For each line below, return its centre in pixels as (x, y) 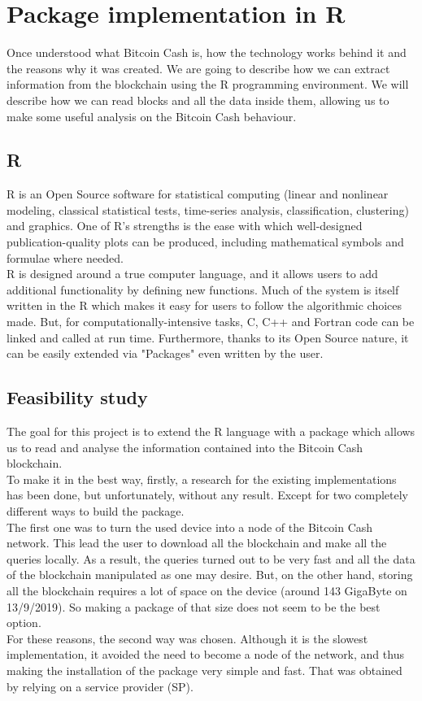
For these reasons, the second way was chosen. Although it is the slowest (187, 638)
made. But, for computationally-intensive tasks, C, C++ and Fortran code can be (211, 322)
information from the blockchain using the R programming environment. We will (208, 84)
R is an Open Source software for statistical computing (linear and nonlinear (198, 194)
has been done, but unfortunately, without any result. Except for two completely (208, 495)
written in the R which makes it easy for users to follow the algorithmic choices (204, 305)
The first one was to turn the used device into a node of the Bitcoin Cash (190, 527)
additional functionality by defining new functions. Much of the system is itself (203, 289)
